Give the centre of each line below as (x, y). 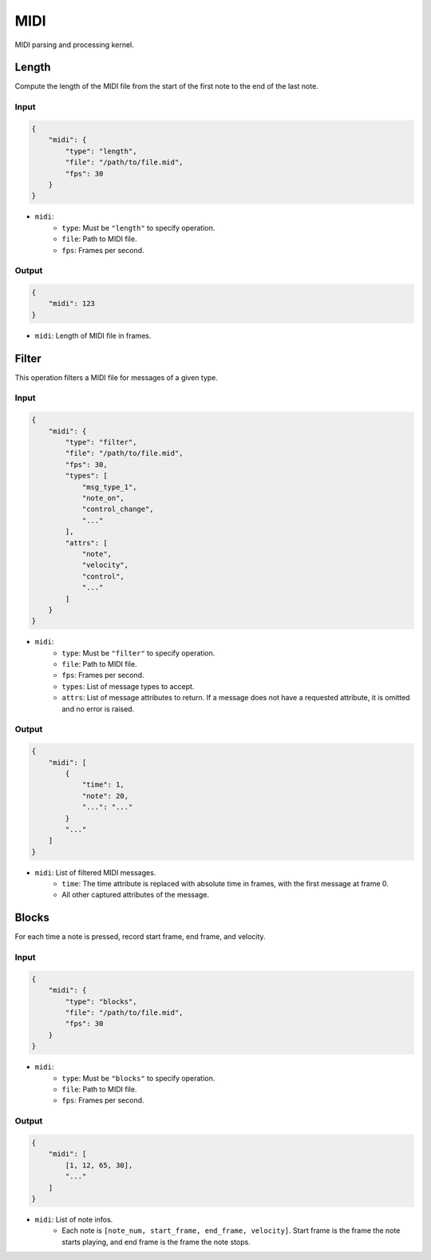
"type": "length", (101, 151)
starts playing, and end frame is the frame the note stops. (156, 1242)
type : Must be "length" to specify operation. (138, 228)
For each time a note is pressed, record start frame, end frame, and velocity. (140, 937)
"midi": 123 (72, 304)
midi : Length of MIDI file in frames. (93, 335)
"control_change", (118, 509)
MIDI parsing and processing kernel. (75, 45)
